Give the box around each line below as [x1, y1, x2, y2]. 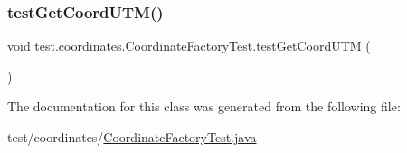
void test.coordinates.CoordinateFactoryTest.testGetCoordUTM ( [7, 36, 371, 55]
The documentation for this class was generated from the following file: [7, 97, 401, 116]
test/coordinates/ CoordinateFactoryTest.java [7, 128, 257, 146]
